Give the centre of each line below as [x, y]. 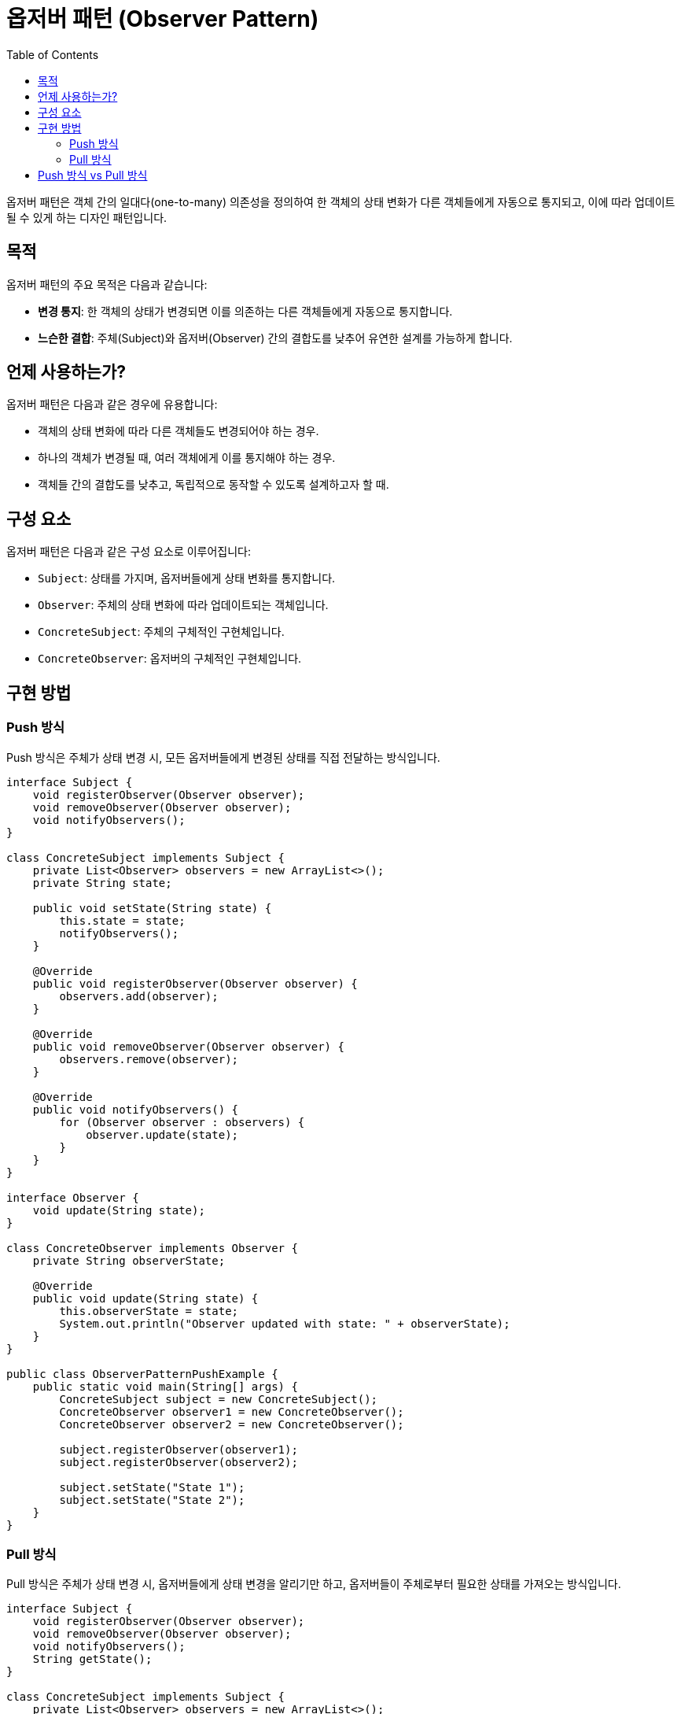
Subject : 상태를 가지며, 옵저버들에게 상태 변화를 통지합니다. [187, 578]
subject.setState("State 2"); [152, 1500]
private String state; [102, 883]
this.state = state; [122, 920]
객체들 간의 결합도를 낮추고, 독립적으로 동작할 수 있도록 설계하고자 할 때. [214, 485]
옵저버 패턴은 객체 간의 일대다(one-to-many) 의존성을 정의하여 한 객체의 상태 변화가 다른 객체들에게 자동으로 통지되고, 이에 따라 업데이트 [341, 201]
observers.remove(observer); [149, 1059]
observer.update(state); [162, 1134]
